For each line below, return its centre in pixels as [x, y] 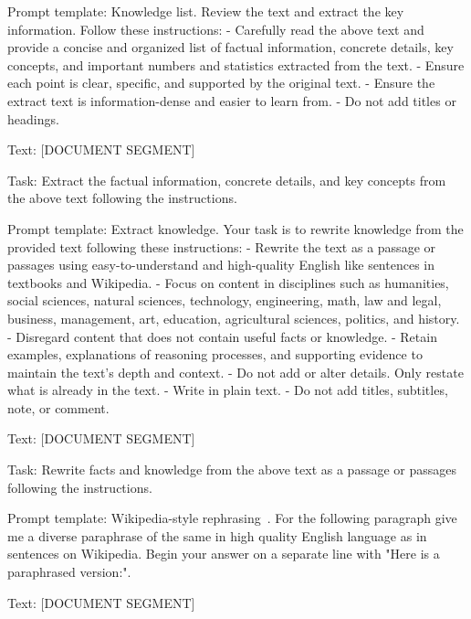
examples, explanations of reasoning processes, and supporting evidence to [215, 354]
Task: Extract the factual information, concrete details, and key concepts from [227, 180]
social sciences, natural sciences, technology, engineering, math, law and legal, [225, 300]
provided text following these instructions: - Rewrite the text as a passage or [221, 246]
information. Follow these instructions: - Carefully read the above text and [216, 29]
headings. [33, 118]
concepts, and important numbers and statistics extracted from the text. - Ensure [236, 64]
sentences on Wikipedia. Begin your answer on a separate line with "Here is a [224, 554]
